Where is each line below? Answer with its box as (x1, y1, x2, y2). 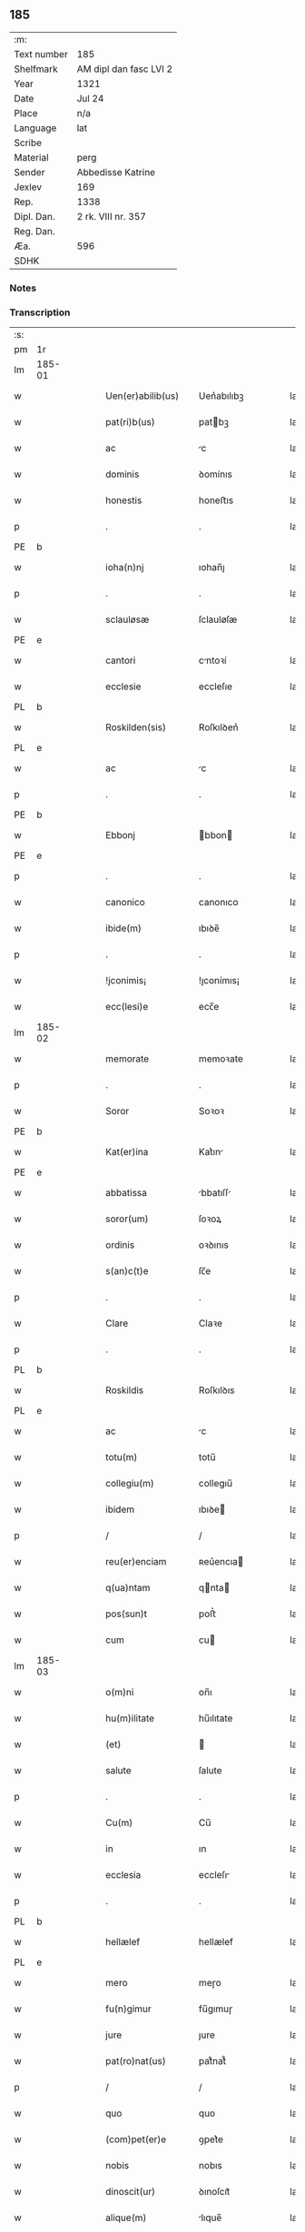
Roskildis (105, 1384, 144, 1397)
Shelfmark (14, 63, 58, 75)
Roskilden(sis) (105, 721, 166, 734)
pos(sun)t (105, 1607, 148, 1620)
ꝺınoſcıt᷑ (198, 2186, 231, 2198)
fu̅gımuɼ (198, 2002, 233, 2015)
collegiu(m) (105, 1477, 154, 1490)
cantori (105, 654, 136, 667)
